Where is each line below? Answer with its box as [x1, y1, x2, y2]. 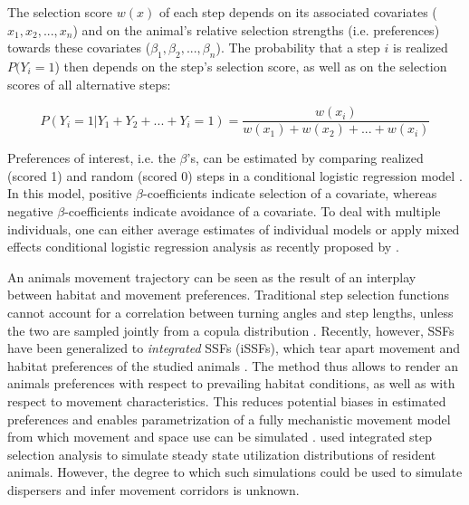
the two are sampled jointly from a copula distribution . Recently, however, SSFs [7, 320, 455, 339]
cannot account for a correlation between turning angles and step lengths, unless [7, 302, 454, 321]
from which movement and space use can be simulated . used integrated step [7, 427, 433, 446]
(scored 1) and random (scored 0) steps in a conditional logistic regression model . [7, 166, 463, 185]
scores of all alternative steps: [7, 74, 171, 93]
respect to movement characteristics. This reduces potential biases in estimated [7, 391, 446, 410]
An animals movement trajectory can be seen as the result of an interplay [7, 267, 416, 286]
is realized [392, 38, 448, 57]
